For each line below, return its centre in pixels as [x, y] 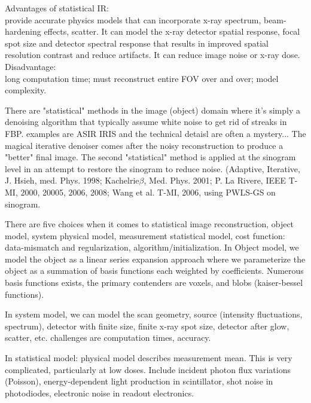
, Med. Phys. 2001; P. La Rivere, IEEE [215, 180]
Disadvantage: [31, 66]
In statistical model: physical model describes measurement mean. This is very [149, 358]
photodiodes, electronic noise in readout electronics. [100, 393]
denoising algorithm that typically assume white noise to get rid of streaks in [146, 122]
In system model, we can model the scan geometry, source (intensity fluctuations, [154, 314]
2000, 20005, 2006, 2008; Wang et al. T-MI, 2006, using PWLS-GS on [148, 192]
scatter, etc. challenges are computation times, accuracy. [108, 338]
